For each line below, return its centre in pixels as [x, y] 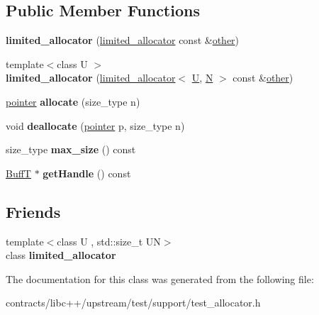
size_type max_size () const [71, 149]
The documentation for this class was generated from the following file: [160, 278]
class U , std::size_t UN [109, 241]
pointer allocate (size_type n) [73, 101]
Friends [33, 211]
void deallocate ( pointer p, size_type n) [95, 125]
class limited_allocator [61, 255]
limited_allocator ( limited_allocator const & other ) [123, 40]
